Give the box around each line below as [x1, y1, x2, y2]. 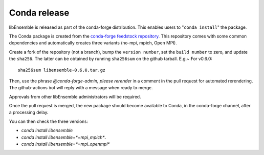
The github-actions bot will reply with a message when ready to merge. [9, 85, 153, 91]
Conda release [9, 7, 69, 18]
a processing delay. [9, 110, 48, 116]
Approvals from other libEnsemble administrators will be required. [9, 94, 141, 99]
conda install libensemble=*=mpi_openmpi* [21, 141, 110, 147]
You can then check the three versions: [9, 118, 88, 124]
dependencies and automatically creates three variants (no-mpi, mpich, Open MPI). [9, 40, 177, 46]
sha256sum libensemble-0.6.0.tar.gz [18, 67, 106, 73]
